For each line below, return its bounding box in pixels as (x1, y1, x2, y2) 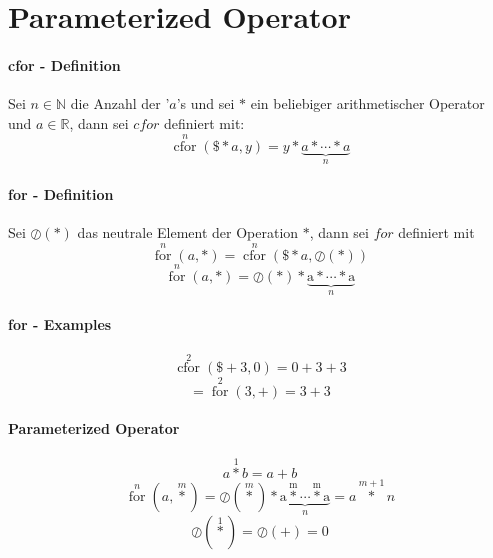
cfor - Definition (8, 54, 121, 75)
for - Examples (8, 313, 112, 334)
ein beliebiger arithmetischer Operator (250, 93, 485, 114)
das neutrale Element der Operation (77, 221, 299, 242)
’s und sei (176, 93, 235, 114)
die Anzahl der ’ (70, 93, 170, 114)
